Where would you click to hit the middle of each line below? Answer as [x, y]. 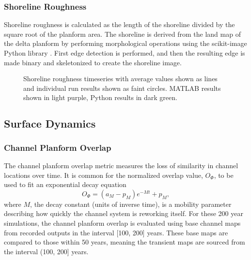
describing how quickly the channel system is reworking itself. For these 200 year [124, 213]
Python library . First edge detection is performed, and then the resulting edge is [125, 53]
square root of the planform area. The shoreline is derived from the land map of [122, 34]
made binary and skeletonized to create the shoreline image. [93, 62]
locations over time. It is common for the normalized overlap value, [103, 175]
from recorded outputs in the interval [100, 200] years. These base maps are [116, 232]
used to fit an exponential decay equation [65, 184]
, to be [224, 175]
